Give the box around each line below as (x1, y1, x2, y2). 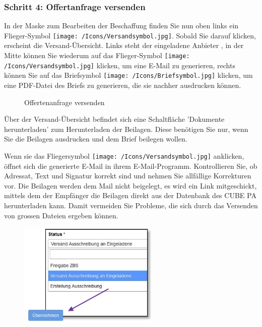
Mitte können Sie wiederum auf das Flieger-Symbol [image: (4, 50, 190, 61)
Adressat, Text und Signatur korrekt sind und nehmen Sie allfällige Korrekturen (4, 170, 251, 181)
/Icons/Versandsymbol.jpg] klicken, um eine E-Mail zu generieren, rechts (4, 60, 235, 70)
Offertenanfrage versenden (24, 97, 105, 107)
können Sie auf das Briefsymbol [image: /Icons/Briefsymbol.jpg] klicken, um (4, 70, 253, 80)
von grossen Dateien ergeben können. (4, 210, 118, 220)
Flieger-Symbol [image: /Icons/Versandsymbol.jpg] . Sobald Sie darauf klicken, (4, 30, 256, 40)
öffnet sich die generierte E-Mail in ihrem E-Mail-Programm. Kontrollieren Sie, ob (4, 160, 257, 171)
